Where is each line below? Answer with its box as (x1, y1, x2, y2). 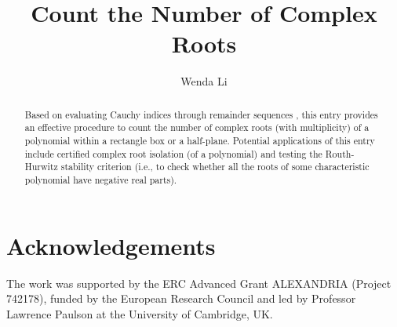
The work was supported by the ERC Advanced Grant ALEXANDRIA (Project (6, 274, 392, 291)
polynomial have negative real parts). (24, 173, 177, 186)
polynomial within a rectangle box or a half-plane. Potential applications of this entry (24, 134, 375, 147)
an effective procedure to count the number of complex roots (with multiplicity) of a (24, 121, 370, 134)
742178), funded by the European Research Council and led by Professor (6, 290, 356, 307)
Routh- (325, 147, 355, 160)
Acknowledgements (6, 229, 216, 261)
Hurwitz (24, 160, 58, 173)
